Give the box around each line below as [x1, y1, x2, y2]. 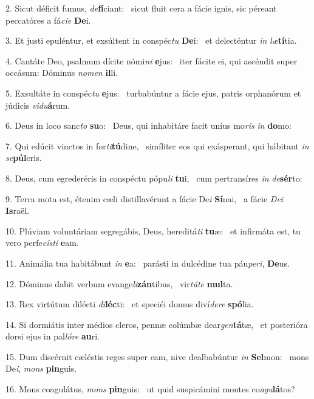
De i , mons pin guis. [5, 362, 77, 375]
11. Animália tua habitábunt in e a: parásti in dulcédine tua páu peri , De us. [5, 256, 290, 269]
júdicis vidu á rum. [5, 98, 70, 111]
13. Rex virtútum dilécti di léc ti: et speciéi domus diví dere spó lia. [5, 298, 254, 310]
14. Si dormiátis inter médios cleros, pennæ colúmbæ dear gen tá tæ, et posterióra [5, 318, 308, 330]
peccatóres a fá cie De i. [5, 13, 91, 26]
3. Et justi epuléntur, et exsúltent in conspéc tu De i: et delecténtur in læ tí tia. [5, 34, 297, 47]
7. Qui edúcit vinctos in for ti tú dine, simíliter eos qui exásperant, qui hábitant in [5, 139, 309, 152]
